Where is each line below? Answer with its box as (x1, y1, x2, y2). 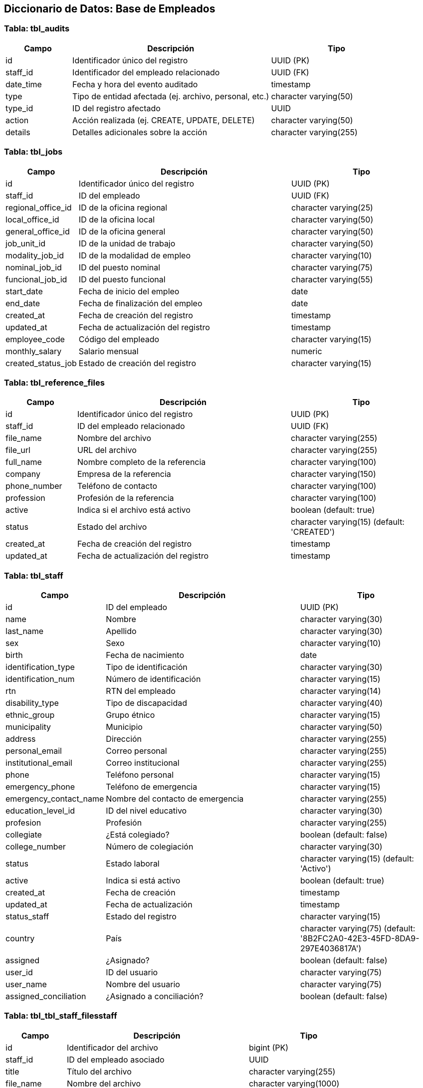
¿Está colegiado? (106, 830, 170, 840)
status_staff (5, 911, 49, 922)
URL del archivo (77, 445, 137, 455)
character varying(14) (300, 686, 381, 696)
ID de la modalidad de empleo (78, 250, 191, 260)
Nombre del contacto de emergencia (106, 794, 244, 804)
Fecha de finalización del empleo (78, 298, 203, 308)
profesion (5, 818, 41, 828)
